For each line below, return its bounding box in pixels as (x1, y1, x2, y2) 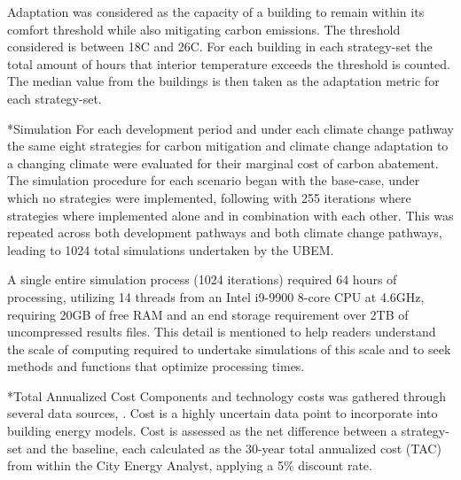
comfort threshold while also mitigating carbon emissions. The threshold (7, 19, 401, 38)
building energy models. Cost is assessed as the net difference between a (7, 422, 398, 440)
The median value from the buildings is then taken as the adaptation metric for (7, 72, 440, 90)
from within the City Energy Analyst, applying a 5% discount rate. (7, 456, 372, 475)
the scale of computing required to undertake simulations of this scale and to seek (7, 339, 451, 358)
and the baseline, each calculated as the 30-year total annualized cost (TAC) (26, 438, 441, 457)
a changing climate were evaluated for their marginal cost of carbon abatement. (7, 153, 439, 172)
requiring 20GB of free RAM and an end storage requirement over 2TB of (7, 305, 409, 323)
